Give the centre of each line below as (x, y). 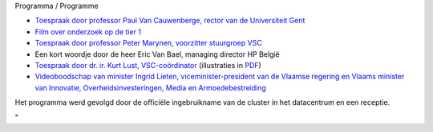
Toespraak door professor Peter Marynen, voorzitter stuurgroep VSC (148, 43)
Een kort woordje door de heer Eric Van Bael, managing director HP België (157, 54)
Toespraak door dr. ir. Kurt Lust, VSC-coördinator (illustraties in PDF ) (148, 65)
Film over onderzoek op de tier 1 (88, 31)
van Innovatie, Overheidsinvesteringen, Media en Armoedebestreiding (150, 87)
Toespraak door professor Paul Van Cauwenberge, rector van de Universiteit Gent (170, 21)
